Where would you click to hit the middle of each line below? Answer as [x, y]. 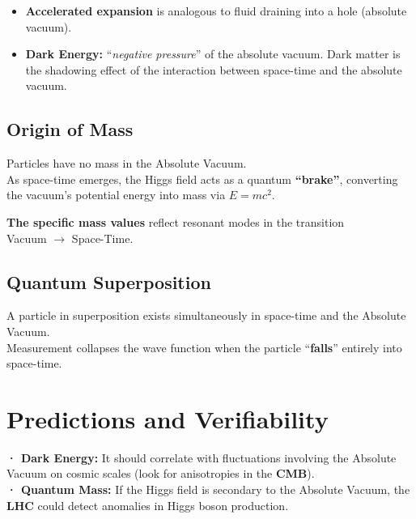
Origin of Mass [70, 129]
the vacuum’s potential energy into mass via [116, 195]
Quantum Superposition [109, 281]
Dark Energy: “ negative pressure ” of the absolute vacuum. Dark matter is [213, 54]
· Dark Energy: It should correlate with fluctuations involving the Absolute [202, 457]
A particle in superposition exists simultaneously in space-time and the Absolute [206, 315]
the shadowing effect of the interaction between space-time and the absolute [214, 69]
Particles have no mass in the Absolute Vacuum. [127, 163]
